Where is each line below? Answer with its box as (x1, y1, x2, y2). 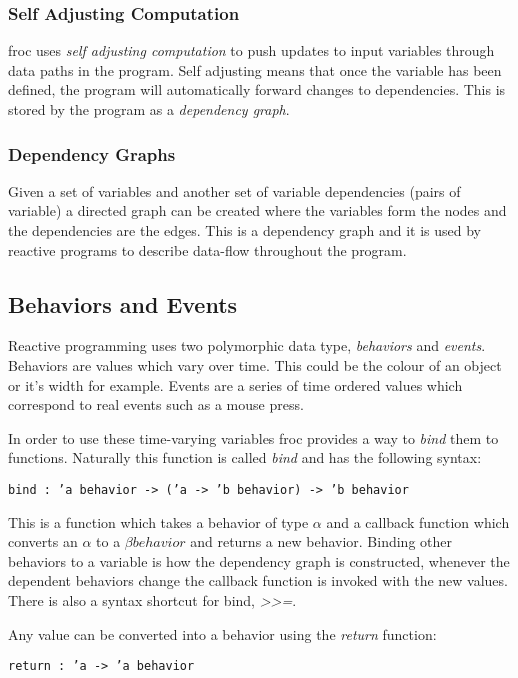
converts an (8, 531, 78, 552)
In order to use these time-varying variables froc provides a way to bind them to (8, 427, 499, 448)
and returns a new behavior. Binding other (190, 531, 452, 552)
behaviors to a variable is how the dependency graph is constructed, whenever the (8, 550, 510, 571)
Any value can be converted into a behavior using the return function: (8, 623, 437, 644)
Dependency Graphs (8, 141, 176, 166)
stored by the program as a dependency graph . (8, 99, 290, 119)
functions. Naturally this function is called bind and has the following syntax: (8, 447, 482, 468)
